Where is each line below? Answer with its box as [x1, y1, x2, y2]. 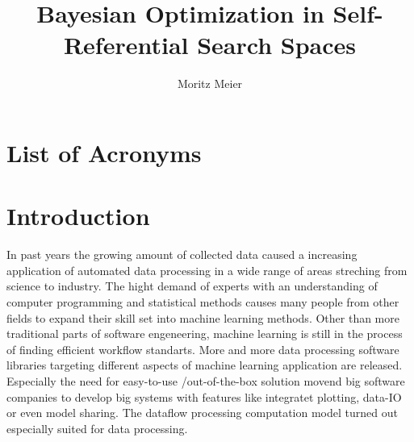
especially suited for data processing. [6, 419, 188, 436]
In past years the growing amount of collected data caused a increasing [6, 246, 358, 263]
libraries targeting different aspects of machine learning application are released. [6, 357, 403, 373]
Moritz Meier [177, 75, 243, 92]
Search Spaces [197, 28, 357, 61]
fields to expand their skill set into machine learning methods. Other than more [6, 309, 399, 326]
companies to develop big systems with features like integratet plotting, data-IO [6, 388, 402, 405]
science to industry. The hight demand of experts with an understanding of [6, 277, 378, 294]
